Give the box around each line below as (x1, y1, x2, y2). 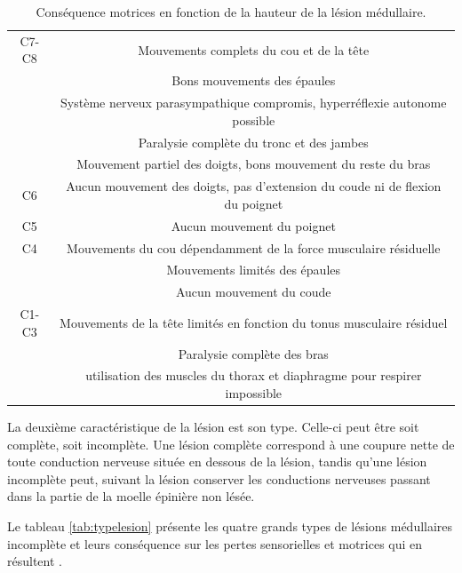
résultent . (7, 552, 62, 570)
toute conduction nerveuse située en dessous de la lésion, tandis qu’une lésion (7, 452, 427, 471)
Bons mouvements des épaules (171, 71, 336, 90)
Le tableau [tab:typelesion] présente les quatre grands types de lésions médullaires (7, 517, 453, 535)
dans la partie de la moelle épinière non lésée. (7, 487, 255, 505)
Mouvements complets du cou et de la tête (138, 40, 370, 59)
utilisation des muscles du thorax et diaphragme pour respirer (85, 366, 422, 385)
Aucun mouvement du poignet (171, 216, 336, 235)
